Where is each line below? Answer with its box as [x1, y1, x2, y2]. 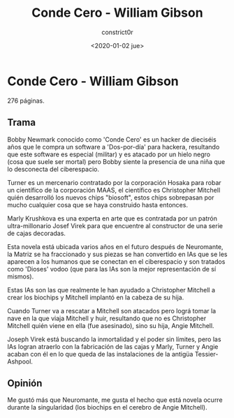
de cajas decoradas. [7, 229, 66, 237]
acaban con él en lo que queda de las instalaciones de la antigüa [7, 350, 193, 358]
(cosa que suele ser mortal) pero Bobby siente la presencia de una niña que [7, 157, 226, 165]
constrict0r [101, 28, 134, 36]
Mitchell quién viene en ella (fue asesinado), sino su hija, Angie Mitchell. [7, 321, 214, 329]
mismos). [7, 272, 34, 281]
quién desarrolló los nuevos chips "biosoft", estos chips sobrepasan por [7, 193, 214, 202]
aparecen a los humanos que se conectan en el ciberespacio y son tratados [7, 257, 226, 266]
